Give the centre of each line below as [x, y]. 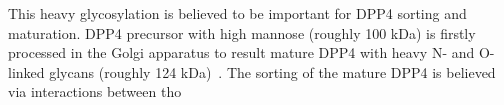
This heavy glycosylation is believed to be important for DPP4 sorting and [237, 13]
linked [26, 71]
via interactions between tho [95, 91]
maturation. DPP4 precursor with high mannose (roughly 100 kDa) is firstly [242, 32]
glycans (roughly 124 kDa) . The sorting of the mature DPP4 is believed [272, 71]
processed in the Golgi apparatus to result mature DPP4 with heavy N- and [241, 52]
